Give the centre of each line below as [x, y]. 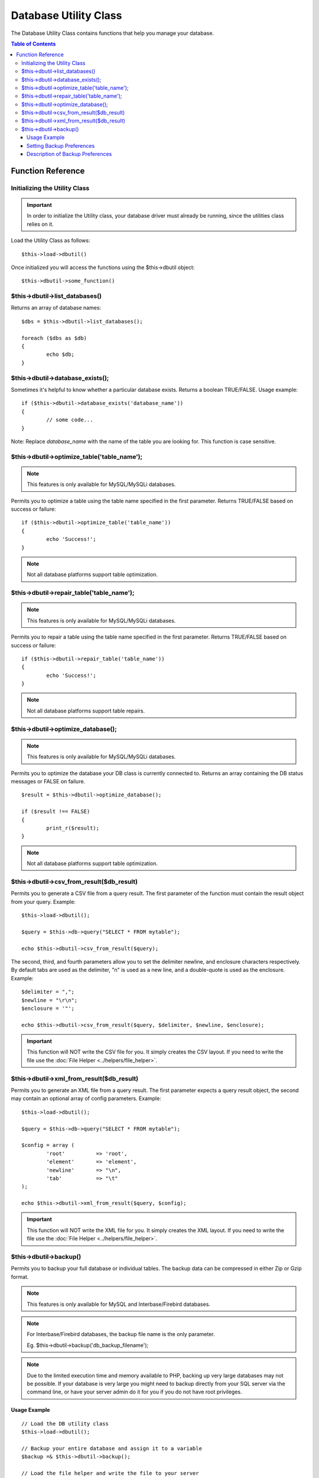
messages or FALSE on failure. [48, 781]
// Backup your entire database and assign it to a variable [112, 1448]
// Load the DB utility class [65, 1424]
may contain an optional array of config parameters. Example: [86, 1098]
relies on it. [40, 224]
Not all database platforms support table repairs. [86, 711]
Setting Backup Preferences [61, 145]
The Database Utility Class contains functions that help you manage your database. [113, 33]
